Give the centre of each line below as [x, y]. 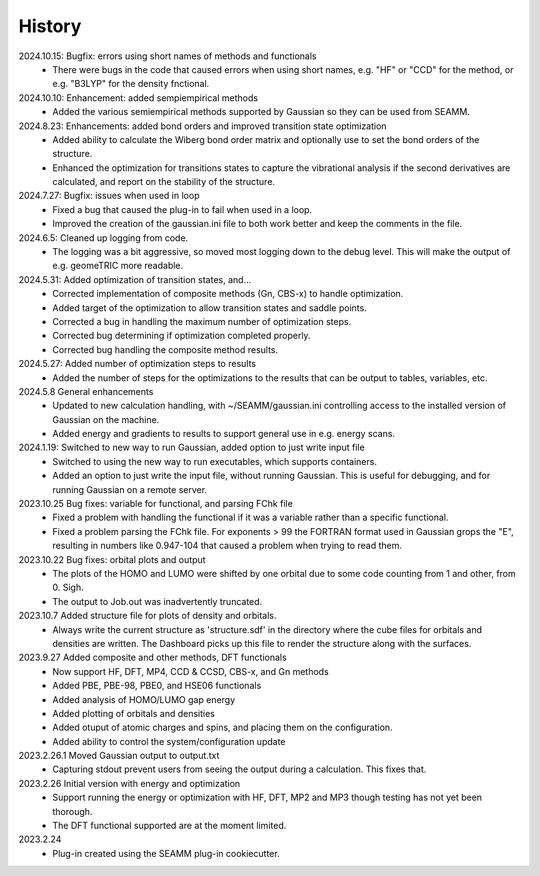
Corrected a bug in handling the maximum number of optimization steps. [202, 321]
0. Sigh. [68, 587]
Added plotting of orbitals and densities [133, 713]
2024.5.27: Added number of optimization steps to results [137, 364]
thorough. [72, 811]
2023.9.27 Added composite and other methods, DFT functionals [152, 657]
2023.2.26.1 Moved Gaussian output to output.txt [119, 756]
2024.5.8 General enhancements [86, 391]
